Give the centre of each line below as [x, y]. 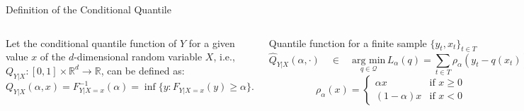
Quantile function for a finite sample [348, 43]
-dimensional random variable [138, 57]
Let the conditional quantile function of [91, 43]
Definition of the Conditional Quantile [89, 9]
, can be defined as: [143, 70]
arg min [369, 60]
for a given [212, 43]
